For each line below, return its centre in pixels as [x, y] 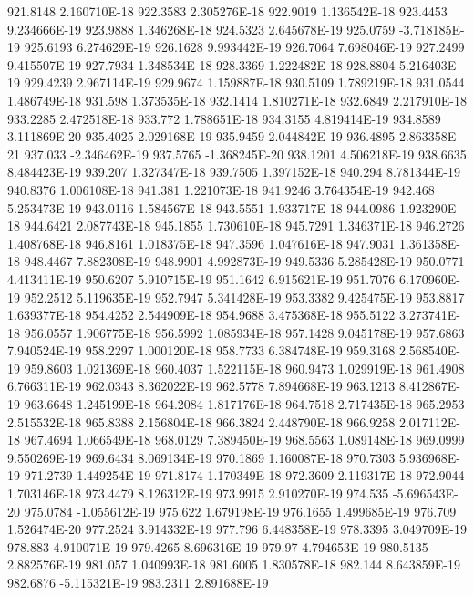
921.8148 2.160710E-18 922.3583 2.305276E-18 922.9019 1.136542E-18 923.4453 [227, 11]
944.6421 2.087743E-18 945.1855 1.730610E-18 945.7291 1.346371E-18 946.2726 [244, 226]
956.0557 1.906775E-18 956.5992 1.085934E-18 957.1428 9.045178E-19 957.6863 [244, 332]
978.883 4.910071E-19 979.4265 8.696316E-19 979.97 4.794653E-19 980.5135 [218, 546]
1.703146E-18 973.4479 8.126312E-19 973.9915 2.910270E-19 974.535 [198, 493]
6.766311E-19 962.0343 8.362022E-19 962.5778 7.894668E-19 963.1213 [201, 386]
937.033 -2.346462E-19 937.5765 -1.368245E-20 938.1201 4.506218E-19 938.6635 [245, 154]
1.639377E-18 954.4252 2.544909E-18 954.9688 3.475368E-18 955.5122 [201, 315]
